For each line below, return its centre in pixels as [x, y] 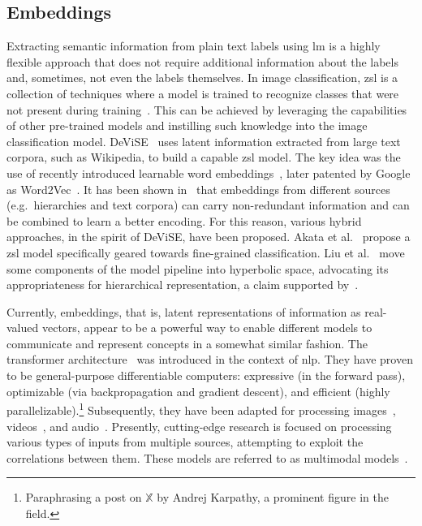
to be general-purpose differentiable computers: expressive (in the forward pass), [206, 375]
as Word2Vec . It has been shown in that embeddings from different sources [198, 189]
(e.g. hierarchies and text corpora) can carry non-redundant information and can [208, 205]
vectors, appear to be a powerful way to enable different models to [207, 328]
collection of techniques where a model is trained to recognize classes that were [203, 93]
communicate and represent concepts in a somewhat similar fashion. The [187, 343]
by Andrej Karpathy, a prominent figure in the [273, 497]
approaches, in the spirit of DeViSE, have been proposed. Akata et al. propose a [209, 237]
